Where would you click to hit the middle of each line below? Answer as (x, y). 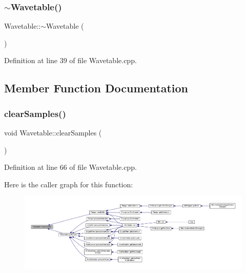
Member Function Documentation (96, 88)
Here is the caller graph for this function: (69, 184)
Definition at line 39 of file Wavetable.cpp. (70, 60)
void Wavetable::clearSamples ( (53, 132)
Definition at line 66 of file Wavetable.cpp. (70, 167)
